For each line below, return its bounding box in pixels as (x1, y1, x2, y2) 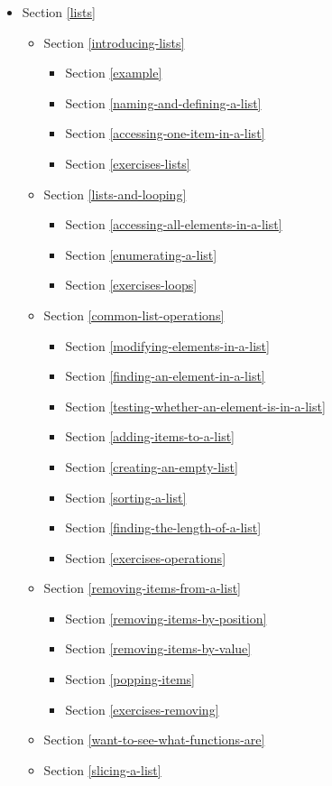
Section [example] (65, 63, 162, 82)
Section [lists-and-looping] (43, 184, 187, 203)
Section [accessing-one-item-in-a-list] (65, 124, 265, 143)
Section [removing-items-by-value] (65, 639, 252, 658)
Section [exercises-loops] (65, 275, 198, 294)
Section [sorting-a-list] (65, 487, 187, 506)
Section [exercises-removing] (65, 699, 219, 718)
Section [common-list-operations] (43, 305, 225, 324)
